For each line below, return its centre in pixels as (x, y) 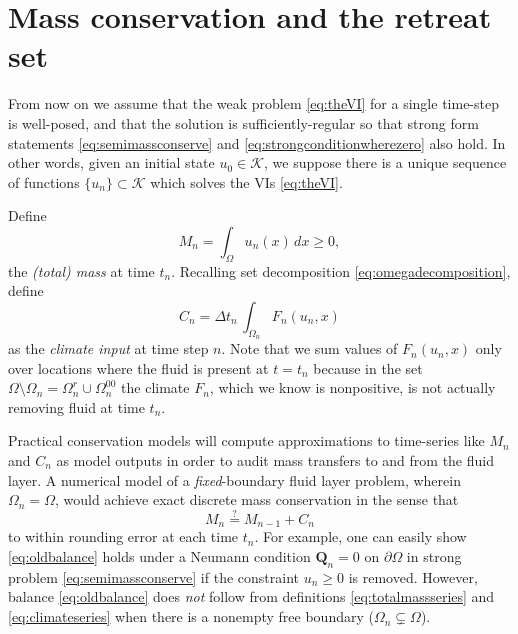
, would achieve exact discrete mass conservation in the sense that (256, 499)
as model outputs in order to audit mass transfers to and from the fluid (275, 460)
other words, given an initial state (111, 162)
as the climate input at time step (108, 348)
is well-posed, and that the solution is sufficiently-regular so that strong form (243, 122)
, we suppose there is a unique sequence (385, 162)
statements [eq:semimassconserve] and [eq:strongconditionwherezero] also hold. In (257, 142)
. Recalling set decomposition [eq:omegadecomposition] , (341, 270)
